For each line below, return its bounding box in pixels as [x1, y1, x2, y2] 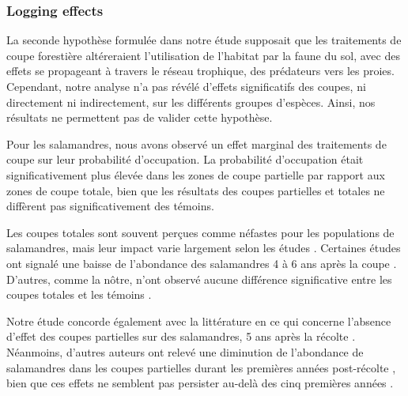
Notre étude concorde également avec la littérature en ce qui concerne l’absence [6, 312, 391, 329]
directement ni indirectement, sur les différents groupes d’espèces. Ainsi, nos [6, 93, 376, 110]
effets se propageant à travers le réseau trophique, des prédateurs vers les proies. [6, 62, 395, 79]
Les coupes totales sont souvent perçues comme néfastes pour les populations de [6, 224, 395, 240]
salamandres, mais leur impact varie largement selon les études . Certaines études [6, 239, 401, 256]
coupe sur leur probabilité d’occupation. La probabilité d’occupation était [6, 151, 364, 168]
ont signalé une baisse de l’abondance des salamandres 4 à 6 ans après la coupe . [6, 255, 397, 271]
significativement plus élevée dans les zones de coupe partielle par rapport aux [6, 166, 385, 183]
